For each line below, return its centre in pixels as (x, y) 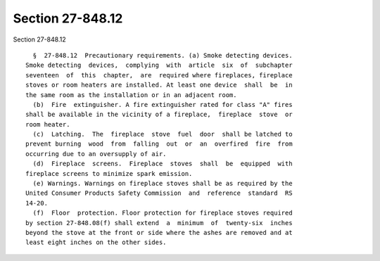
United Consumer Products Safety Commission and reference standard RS (159, 193)
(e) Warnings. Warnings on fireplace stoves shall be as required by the (163, 184)
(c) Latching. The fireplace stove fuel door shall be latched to (163, 134)
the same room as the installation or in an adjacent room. (131, 95)
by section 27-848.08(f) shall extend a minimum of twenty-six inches (159, 223)
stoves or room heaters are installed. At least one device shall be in (159, 85)
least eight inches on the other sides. (96, 242)
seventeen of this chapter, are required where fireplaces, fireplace (159, 75)
